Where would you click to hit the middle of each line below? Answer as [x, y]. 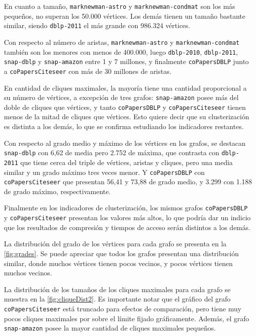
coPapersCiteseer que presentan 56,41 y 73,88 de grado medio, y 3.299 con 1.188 [128, 182]
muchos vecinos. [28, 273]
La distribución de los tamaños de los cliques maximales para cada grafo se [117, 289]
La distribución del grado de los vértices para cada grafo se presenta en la [115, 244]
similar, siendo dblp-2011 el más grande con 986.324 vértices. [97, 25]
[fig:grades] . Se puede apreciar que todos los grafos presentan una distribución [121, 253]
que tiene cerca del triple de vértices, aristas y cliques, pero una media [127, 162]
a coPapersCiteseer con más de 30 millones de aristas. [88, 71]
